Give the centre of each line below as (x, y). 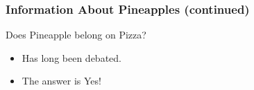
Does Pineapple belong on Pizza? (76, 35)
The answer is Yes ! (62, 81)
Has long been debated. (71, 57)
